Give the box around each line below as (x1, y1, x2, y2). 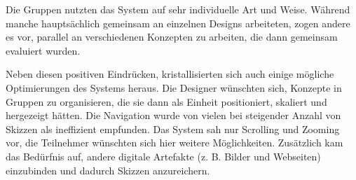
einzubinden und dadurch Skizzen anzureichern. (6, 162, 210, 177)
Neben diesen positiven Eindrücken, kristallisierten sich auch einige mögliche (6, 67, 334, 81)
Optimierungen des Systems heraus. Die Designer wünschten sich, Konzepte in (6, 80, 342, 95)
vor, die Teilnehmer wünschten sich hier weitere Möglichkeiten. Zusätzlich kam (6, 135, 343, 150)
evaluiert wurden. (6, 43, 81, 57)
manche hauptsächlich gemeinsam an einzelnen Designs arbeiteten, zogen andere (6, 15, 350, 30)
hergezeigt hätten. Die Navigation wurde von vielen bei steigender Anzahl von (6, 108, 341, 123)
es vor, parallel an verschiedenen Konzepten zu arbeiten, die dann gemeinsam (6, 29, 338, 44)
